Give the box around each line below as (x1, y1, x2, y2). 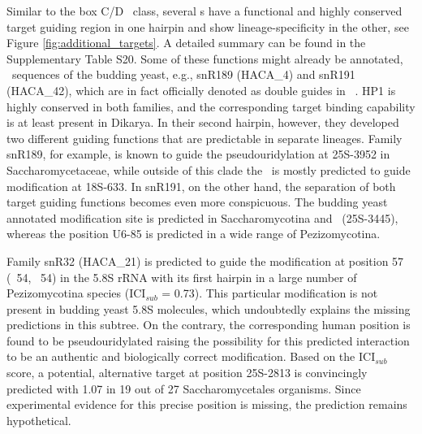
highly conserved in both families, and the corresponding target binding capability (6, 98, 416, 115)
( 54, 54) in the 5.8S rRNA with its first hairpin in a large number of (6, 268, 357, 285)
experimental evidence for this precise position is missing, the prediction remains (6, 396, 407, 413)
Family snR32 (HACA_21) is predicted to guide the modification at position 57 (6, 252, 404, 269)
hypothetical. (6, 411, 71, 428)
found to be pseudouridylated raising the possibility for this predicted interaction (6, 332, 410, 349)
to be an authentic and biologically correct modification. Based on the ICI (6, 348, 376, 365)
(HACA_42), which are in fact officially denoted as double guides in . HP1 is (6, 81, 396, 98)
